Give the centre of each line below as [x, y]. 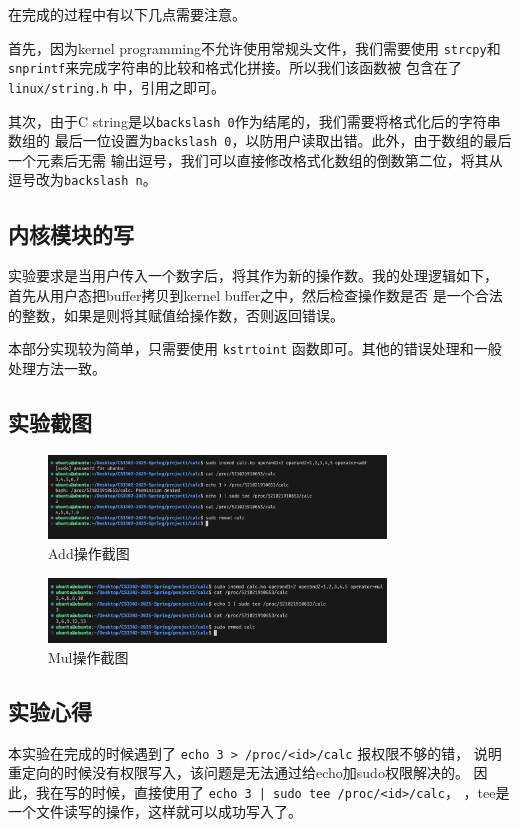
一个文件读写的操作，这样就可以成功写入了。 [155, 811]
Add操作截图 [89, 552]
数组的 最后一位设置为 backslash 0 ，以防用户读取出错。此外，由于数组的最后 [260, 140]
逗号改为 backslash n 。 [82, 179]
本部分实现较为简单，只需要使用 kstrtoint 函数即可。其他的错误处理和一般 [255, 348]
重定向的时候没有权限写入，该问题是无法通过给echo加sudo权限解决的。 [238, 772]
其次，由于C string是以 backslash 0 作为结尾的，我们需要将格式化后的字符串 [254, 120]
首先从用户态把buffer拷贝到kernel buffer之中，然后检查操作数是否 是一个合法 [255, 294]
